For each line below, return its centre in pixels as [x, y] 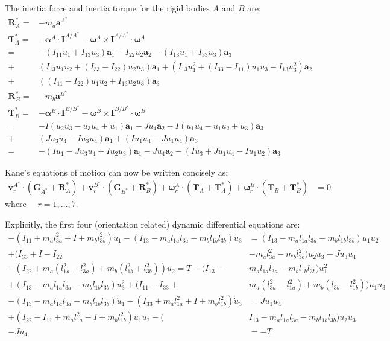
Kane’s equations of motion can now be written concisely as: [117, 172]
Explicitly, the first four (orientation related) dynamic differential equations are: [153, 224]
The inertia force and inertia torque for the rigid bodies [107, 8]
